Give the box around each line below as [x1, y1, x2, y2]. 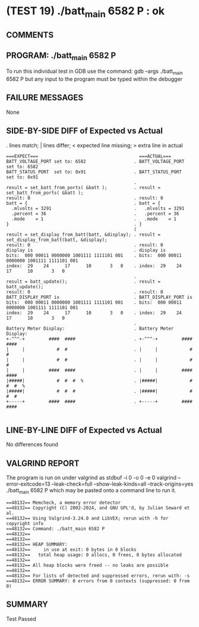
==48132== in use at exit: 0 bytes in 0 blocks [6, 547, 137, 553]
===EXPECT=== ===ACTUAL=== [6, 153, 171, 159]
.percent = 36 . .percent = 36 [11, 211, 179, 217]
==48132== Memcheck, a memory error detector [6, 500, 121, 506]
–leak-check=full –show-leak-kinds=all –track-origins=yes [51, 480, 194, 487]
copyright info [6, 521, 44, 527]
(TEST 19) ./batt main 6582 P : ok [6, 4, 165, 20]
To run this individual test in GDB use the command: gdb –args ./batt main [6, 67, 183, 76]
